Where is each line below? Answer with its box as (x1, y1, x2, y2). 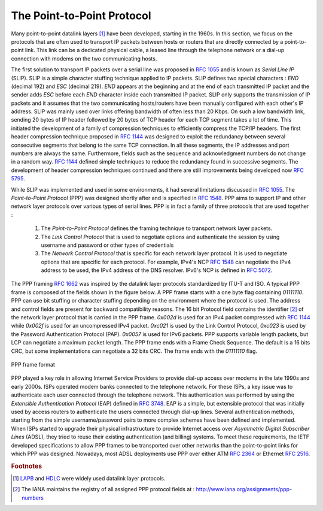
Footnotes (11, 462, 42, 470)
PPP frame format (11, 361, 55, 368)
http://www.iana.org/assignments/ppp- (196, 486, 292, 493)
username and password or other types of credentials (41, 241, 174, 249)
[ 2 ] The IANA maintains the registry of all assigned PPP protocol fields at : (13, 486, 195, 493)
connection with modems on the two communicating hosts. (11, 55, 157, 62)
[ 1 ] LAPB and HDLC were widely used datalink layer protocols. (13, 474, 166, 482)
